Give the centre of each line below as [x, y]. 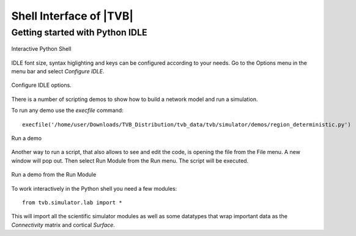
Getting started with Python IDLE [79, 32]
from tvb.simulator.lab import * [72, 202]
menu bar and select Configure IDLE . [58, 71]
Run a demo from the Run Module [54, 175]
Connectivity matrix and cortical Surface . [63, 225]
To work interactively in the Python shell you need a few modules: [94, 188]
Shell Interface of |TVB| [72, 16]
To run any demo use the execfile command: [67, 111]
